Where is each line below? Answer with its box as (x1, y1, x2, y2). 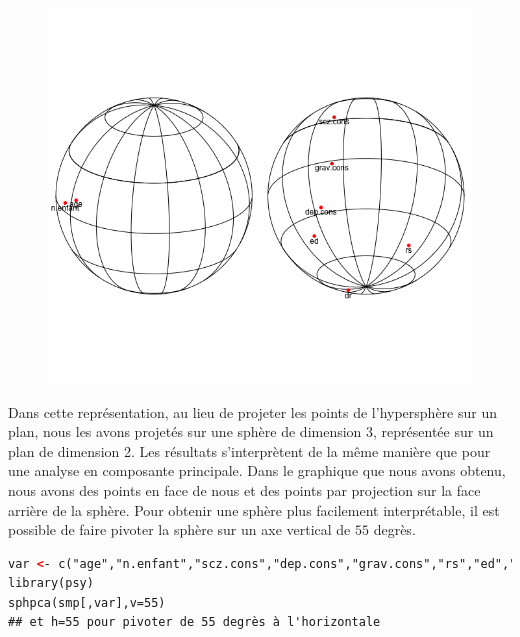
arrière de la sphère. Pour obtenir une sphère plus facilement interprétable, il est (8, 499, 500, 520)
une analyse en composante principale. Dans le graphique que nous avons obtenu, (8, 460, 506, 481)
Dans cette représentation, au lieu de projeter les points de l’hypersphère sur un (8, 401, 497, 422)
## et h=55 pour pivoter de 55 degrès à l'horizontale (8, 615, 381, 630)
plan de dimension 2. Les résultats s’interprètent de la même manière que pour (8, 440, 491, 461)
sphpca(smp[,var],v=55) (8, 595, 166, 610)
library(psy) (8, 576, 94, 591)
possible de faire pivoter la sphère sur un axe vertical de (8, 519, 351, 540)
